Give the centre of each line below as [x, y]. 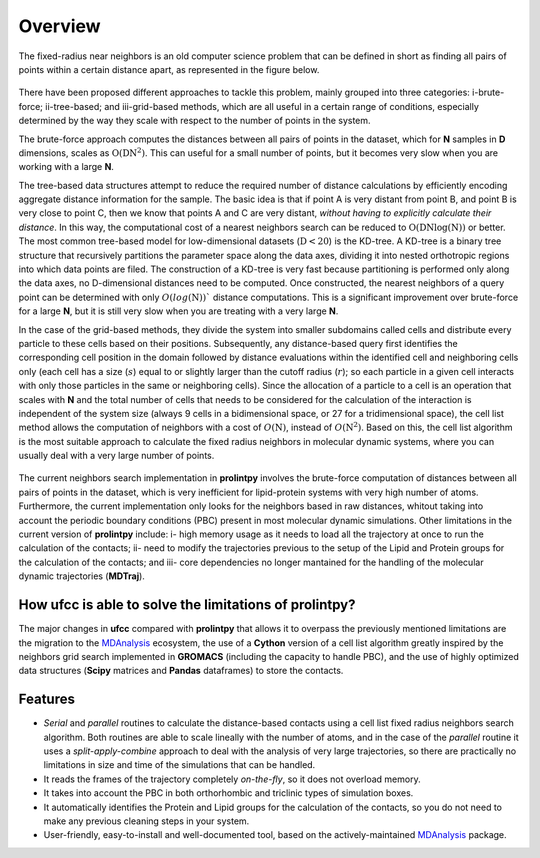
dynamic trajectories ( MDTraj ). [81, 576]
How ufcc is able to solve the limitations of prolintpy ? [187, 605]
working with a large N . [66, 167]
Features [46, 699]
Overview [59, 26]
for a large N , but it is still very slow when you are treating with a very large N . [178, 311]
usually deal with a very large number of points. [116, 456]
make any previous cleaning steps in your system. [146, 821]
